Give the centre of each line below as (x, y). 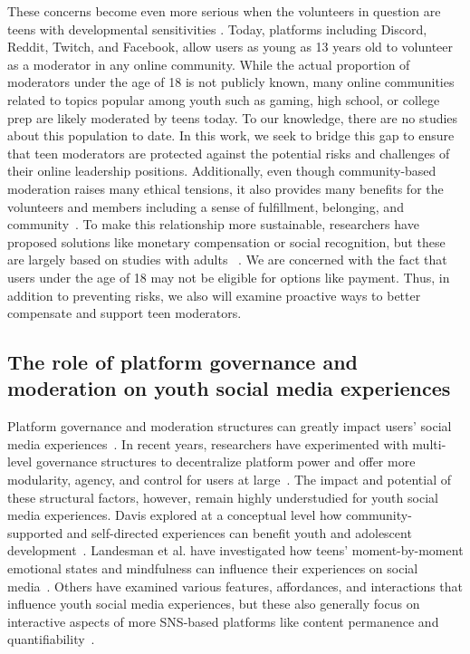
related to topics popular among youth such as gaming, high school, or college (224, 99)
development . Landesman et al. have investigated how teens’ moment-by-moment (235, 550)
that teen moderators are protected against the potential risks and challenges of (229, 153)
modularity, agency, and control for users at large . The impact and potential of (230, 480)
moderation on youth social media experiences (229, 388)
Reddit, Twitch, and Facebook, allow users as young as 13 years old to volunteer (230, 47)
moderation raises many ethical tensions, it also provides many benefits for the (225, 188)
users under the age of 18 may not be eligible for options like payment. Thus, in (229, 277)
